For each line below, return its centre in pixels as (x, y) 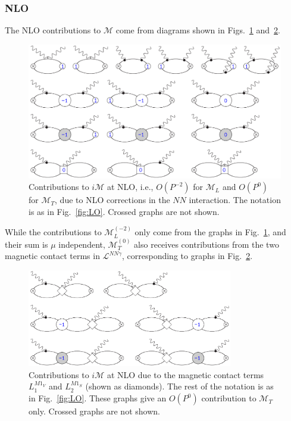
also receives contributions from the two (206, 244)
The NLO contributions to (53, 30)
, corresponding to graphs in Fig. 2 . (187, 256)
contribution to (229, 398)
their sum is (26, 244)
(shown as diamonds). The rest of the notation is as (179, 386)
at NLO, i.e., (130, 187)
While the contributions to (53, 232)
